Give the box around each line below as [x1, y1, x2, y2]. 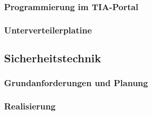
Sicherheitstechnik [4, 50, 101, 66]
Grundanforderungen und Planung [4, 76, 148, 89]
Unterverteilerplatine [4, 23, 92, 36]
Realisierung [4, 100, 56, 112]
